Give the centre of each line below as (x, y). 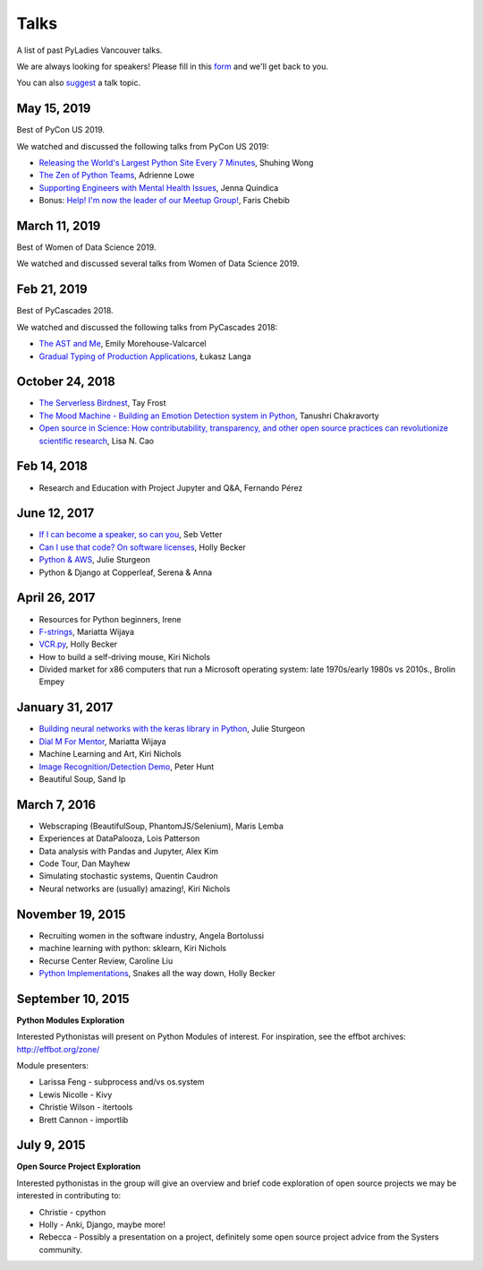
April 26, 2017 (56, 598)
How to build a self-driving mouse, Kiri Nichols (124, 656)
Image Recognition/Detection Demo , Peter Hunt (127, 767)
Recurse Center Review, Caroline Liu (106, 961)
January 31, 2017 (65, 708)
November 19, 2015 (71, 914)
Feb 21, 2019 (52, 290)
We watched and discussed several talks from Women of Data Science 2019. (158, 263)
